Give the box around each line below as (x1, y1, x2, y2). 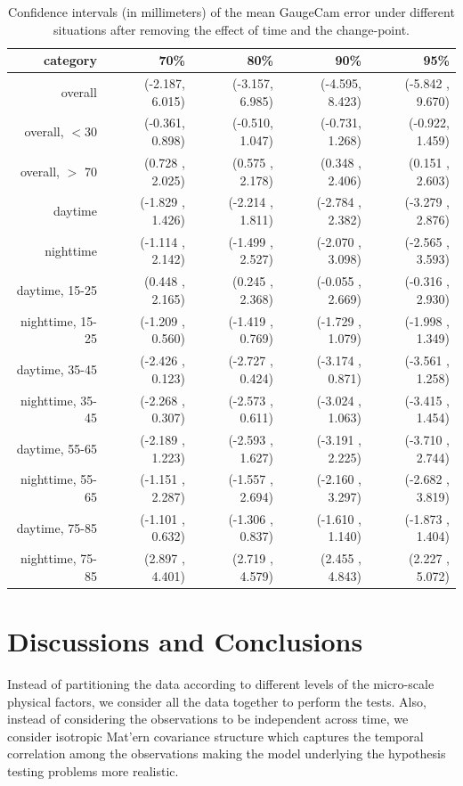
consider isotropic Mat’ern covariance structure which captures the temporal (7, 726, 424, 745)
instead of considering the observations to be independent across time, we (7, 709, 409, 728)
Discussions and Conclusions (7, 623, 363, 659)
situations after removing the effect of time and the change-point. (53, 20, 410, 38)
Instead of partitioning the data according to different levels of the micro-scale (7, 675, 435, 693)
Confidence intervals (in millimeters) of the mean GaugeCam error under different (8, 3, 455, 20)
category (44, 51, 97, 70)
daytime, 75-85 (16, 518, 97, 536)
